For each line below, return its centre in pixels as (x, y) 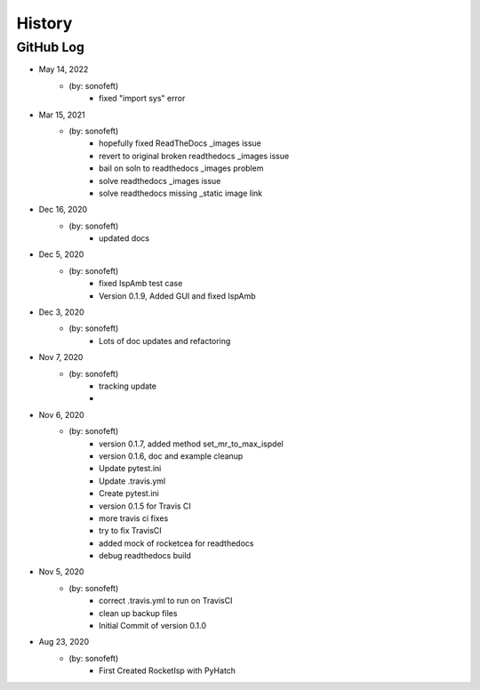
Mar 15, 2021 (62, 115)
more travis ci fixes (134, 518)
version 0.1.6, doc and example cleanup (171, 456)
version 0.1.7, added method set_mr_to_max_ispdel (191, 444)
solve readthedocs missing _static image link (180, 193)
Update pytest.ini (130, 469)
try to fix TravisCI (130, 531)
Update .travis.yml (132, 481)
